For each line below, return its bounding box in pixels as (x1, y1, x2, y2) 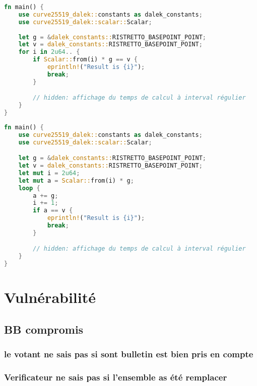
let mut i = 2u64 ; (18, 169, 80, 177)
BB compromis (4, 321, 84, 337)
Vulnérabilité (4, 287, 96, 307)
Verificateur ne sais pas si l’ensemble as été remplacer (4, 371, 227, 383)
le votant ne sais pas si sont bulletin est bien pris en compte (4, 348, 253, 360)
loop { (18, 184, 40, 192)
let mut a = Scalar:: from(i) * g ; (18, 177, 134, 184)
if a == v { (33, 207, 73, 214)
